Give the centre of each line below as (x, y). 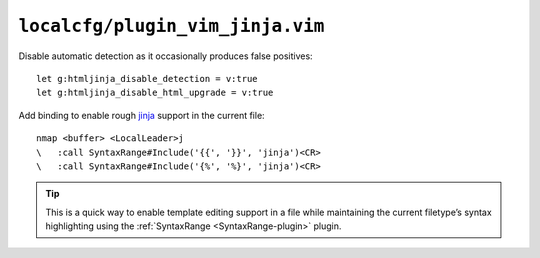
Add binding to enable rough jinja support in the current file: (141, 115)
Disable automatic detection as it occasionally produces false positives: (166, 56)
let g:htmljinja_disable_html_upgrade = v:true (155, 93)
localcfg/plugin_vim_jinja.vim (171, 26)
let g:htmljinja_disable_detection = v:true (147, 78)
